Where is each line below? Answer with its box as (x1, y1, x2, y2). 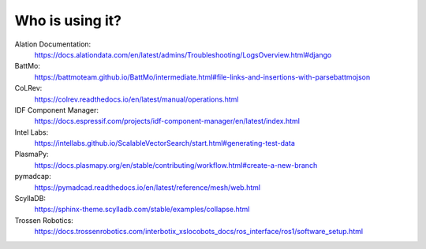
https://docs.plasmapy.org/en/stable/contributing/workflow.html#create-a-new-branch (34, 160, 318, 169)
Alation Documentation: (14, 39, 92, 49)
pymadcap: (14, 172, 51, 181)
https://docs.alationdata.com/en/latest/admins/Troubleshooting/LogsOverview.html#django (34, 50, 332, 59)
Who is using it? (14, 12, 122, 29)
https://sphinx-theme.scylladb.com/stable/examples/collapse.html (34, 205, 250, 214)
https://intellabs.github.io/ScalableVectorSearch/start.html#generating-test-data (34, 139, 295, 148)
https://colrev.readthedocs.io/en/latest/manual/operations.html (34, 95, 239, 104)
